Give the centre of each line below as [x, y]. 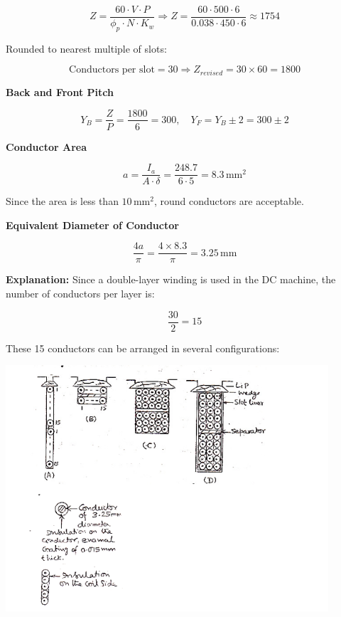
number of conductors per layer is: [80, 294]
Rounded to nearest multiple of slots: [86, 48]
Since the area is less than [62, 201]
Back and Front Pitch [60, 91]
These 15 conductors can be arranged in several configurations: [143, 348]
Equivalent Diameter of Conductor [92, 225]
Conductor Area [46, 146]
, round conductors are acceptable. [229, 201]
